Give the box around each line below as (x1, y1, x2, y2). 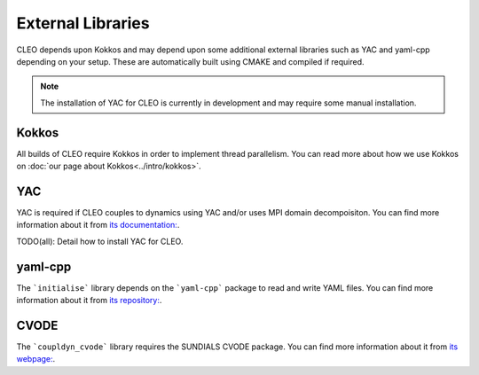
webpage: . (16, 354, 56, 364)
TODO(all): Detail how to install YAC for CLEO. (16, 236, 184, 246)
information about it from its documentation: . (16, 220, 180, 230)
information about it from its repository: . (16, 295, 162, 305)
